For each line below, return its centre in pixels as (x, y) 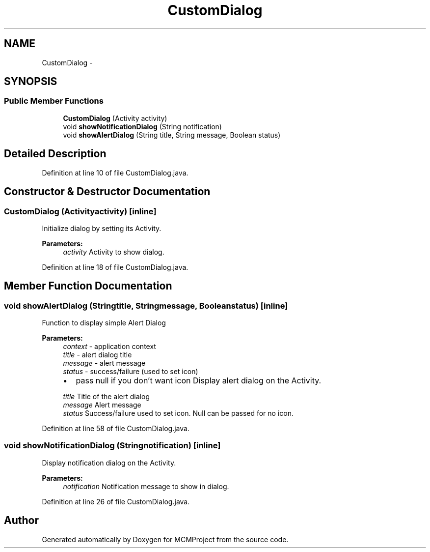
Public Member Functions (54, 101)
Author (21, 521)
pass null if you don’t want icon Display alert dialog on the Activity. (199, 381)
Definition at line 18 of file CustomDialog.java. (115, 267)
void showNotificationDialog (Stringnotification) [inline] (112, 446)
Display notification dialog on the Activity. (109, 463)
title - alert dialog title (97, 355)
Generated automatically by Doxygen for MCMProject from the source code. (165, 539)
